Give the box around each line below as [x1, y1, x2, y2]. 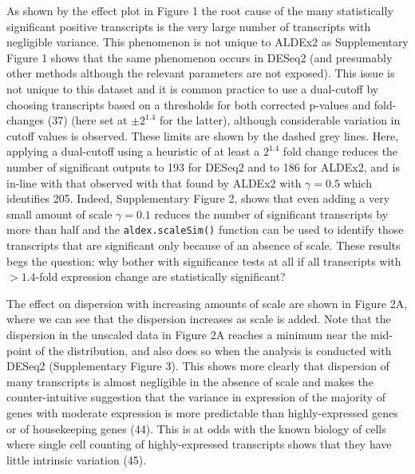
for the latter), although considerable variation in [159, 112, 401, 128]
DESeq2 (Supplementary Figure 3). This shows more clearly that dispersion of [6, 357, 389, 374]
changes [6, 112, 45, 128]
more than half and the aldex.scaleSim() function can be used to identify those [6, 221, 404, 238]
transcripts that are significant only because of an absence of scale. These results [6, 236, 401, 253]
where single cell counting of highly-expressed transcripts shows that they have [6, 436, 392, 452]
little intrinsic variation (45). [6, 451, 147, 468]
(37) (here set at [47, 112, 128, 128]
